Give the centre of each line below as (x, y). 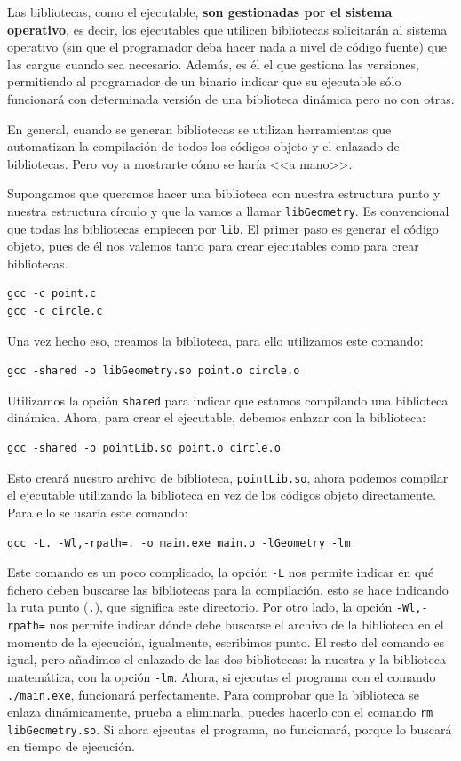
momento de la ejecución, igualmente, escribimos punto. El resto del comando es (226, 641)
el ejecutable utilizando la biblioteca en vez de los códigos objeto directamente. (222, 495)
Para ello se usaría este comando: (98, 512)
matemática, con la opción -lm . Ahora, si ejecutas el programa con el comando (222, 676)
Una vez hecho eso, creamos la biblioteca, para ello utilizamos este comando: (215, 340)
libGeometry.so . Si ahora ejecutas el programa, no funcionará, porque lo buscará (230, 729)
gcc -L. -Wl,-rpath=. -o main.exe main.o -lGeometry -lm (179, 543)
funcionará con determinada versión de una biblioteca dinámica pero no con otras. (231, 98)
